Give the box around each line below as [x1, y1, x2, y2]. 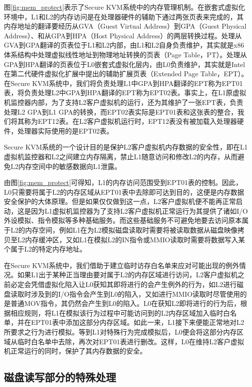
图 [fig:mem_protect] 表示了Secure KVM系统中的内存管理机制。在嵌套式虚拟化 [4, 2, 245, 12]
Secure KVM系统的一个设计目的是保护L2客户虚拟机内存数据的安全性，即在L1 [4, 142, 248, 152]
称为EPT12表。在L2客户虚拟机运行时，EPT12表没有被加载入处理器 [24, 116, 237, 126]
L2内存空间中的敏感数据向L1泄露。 [10, 161, 121, 171]
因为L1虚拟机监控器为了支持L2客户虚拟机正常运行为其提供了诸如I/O [31, 205, 248, 216]
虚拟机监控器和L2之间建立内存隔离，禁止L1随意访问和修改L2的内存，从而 [4, 151, 238, 161]
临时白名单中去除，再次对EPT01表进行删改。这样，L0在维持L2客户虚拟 [17, 336, 244, 346]
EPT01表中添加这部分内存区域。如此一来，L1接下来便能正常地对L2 [31, 317, 244, 327]
